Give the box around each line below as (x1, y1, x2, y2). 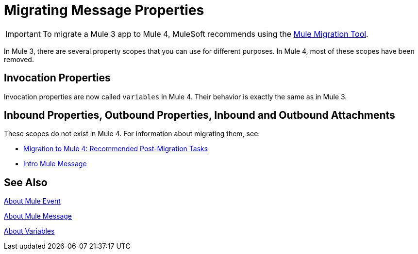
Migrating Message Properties (4, 2, 204, 18)
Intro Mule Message (23, 159, 87, 168)
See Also (4, 176, 48, 189)
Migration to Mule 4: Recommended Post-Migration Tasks (23, 144, 208, 153)
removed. (4, 55, 34, 63)
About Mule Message (4, 212, 72, 221)
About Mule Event (4, 197, 61, 206)
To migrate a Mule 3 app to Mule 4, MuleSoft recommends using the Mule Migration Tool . (42, 29, 368, 39)
